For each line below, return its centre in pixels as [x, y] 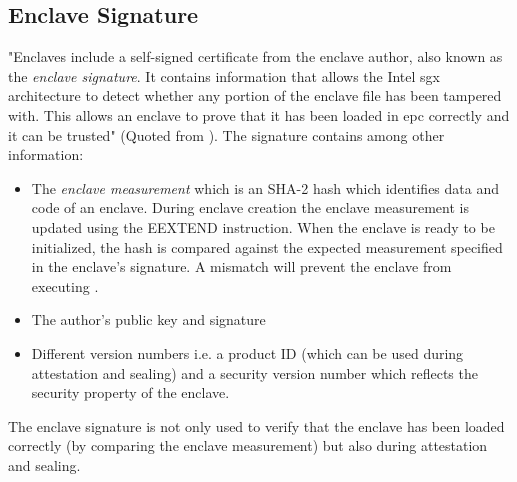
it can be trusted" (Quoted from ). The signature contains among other [226, 134]
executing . [65, 285]
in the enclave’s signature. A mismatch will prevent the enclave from [241, 266]
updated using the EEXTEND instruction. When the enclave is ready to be [263, 226]
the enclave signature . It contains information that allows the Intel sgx [224, 75]
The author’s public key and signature [148, 319]
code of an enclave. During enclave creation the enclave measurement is [250, 207]
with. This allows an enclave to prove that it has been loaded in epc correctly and [259, 114]
